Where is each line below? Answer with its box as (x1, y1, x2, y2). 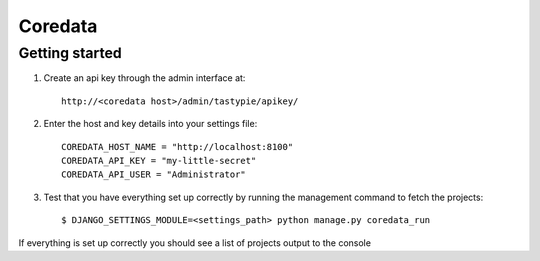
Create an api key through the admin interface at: (43, 72, 246, 84)
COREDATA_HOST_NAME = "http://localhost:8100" (61, 141, 294, 152)
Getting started (18, 44, 122, 62)
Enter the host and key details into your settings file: (43, 118, 258, 130)
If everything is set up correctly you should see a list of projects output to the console (18, 236, 372, 249)
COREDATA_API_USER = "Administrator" (61, 169, 247, 180)
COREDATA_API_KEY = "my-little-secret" (61, 155, 257, 166)
